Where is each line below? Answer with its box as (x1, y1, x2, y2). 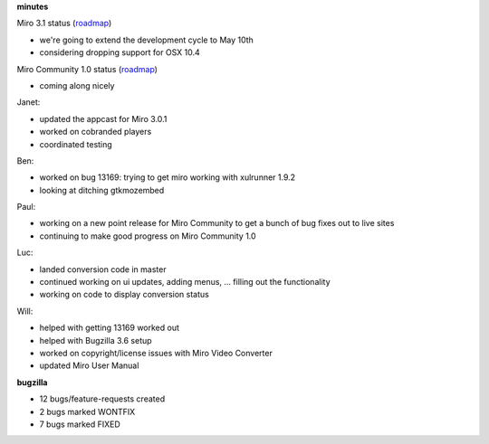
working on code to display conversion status (39, 289, 210, 300)
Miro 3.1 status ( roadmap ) (16, 18, 112, 29)
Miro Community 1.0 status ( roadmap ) (16, 63, 158, 74)
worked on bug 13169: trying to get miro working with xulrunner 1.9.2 (39, 172, 296, 183)
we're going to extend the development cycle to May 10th (39, 34, 254, 45)
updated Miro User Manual (39, 360, 139, 371)
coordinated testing (39, 138, 112, 149)
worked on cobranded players (39, 127, 152, 137)
